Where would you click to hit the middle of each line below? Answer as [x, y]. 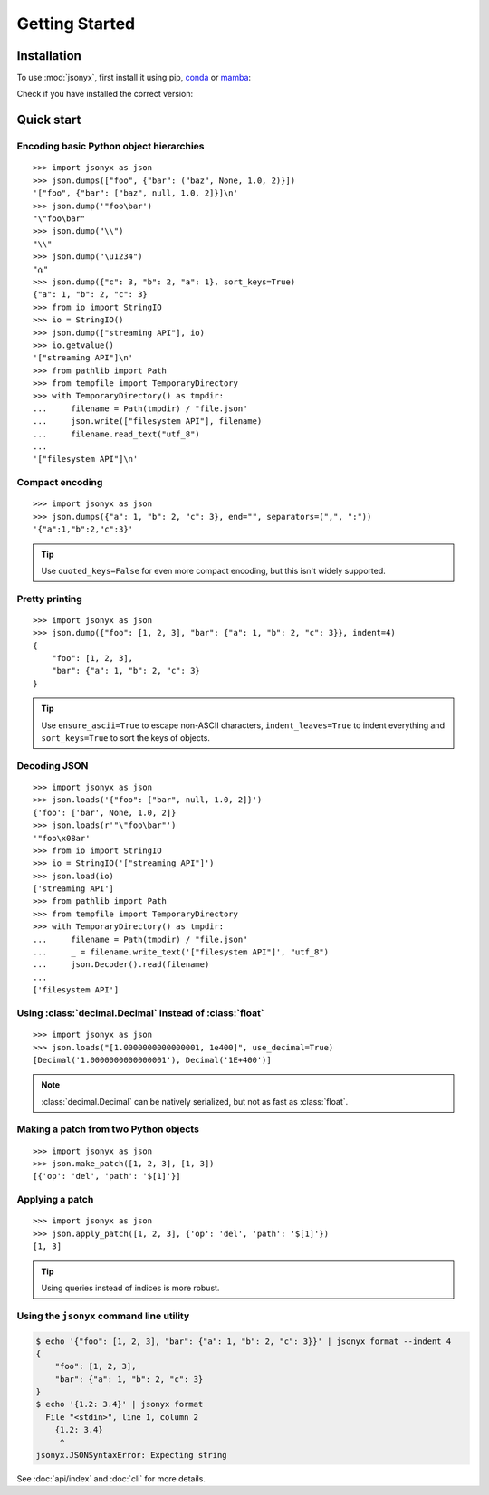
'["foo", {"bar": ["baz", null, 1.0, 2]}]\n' [136, 193]
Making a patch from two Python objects [108, 1129]
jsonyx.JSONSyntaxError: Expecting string [131, 1455]
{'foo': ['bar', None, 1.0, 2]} [105, 812]
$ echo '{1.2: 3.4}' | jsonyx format [120, 1404]
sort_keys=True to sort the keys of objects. [125, 738]
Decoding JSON [53, 765]
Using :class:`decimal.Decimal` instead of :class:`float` [140, 1012]
